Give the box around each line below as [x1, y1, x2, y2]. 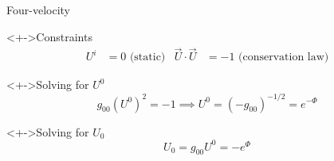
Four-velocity [6, 2, 70, 17]
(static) [129, 52, 166, 63]
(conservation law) [238, 52, 329, 63]
